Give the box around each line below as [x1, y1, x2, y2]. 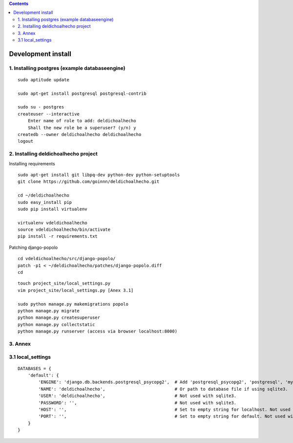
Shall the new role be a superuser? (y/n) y [27, 125, 136, 131]
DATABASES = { [18, 366, 51, 371]
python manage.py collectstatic [18, 322, 95, 327]
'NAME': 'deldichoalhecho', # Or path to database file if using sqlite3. [38, 386, 288, 392]
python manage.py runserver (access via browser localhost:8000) [18, 329, 178, 334]
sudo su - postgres [18, 104, 64, 110]
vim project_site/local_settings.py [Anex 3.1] [18, 288, 134, 293]
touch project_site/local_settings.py [18, 281, 111, 286]
